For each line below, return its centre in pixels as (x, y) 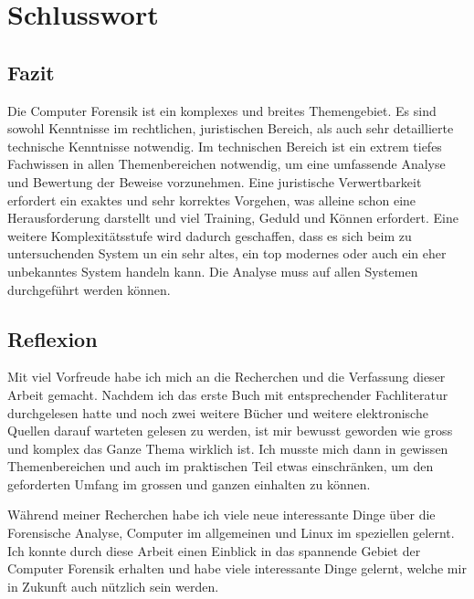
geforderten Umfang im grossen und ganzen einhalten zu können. (189, 483)
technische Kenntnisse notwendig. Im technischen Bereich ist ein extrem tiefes (225, 146)
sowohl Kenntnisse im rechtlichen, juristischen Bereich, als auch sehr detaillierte (231, 128)
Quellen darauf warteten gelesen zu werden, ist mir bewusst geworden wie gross (230, 431)
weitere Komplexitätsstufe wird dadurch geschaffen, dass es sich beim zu (210, 235)
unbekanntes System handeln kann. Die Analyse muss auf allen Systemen (213, 271)
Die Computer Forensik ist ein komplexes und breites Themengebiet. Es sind (222, 110)
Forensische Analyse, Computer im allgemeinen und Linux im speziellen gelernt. (231, 533)
